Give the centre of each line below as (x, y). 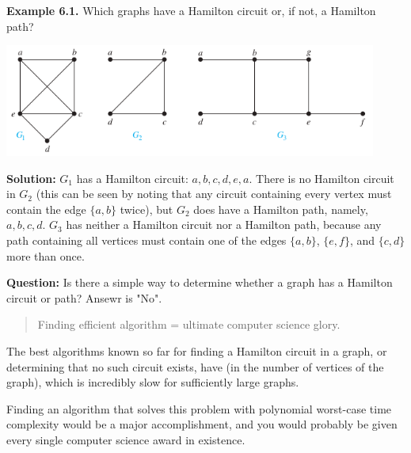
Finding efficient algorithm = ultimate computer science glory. (189, 324)
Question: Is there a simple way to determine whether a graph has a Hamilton (200, 282)
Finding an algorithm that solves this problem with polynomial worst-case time (199, 408)
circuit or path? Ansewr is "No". (84, 297)
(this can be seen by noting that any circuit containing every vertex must (214, 194)
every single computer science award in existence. (126, 439)
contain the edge (46, 209)
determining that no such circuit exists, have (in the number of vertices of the (195, 366)
